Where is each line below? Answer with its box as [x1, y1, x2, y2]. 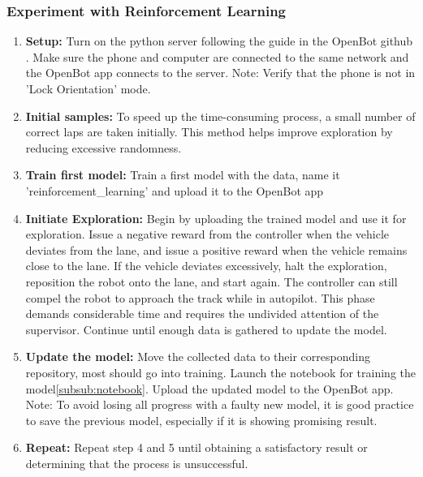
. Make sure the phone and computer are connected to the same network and [25, 48, 409, 65]
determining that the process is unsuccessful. [25, 454, 248, 471]
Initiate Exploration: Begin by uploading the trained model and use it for [25, 209, 407, 226]
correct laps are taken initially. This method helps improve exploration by [25, 123, 393, 140]
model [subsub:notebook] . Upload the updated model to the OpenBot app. [25, 380, 394, 397]
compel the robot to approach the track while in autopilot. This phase [25, 289, 375, 306]
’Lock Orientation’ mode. [25, 80, 151, 97]
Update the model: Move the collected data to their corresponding [25, 348, 370, 365]
